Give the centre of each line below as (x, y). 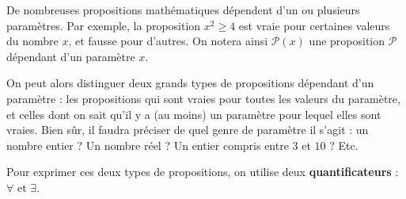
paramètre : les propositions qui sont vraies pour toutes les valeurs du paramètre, (203, 98)
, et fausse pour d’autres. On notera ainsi (168, 41)
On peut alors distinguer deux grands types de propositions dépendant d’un (190, 83)
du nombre (32, 41)
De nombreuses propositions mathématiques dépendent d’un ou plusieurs (183, 10)
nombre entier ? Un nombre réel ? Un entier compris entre (148, 145)
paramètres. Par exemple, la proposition (104, 25)
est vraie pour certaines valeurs (314, 25)
